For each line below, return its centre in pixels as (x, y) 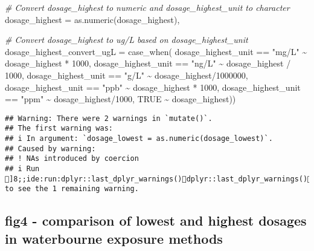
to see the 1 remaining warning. (72, 189)
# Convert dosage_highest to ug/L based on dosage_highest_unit (127, 40)
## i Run (22, 169)
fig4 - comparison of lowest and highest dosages (156, 220)
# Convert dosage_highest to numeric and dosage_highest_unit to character (147, 7)
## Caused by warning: (50, 148)
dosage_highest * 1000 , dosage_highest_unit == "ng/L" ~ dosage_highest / (148, 63)
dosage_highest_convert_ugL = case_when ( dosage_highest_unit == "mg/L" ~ (156, 51)
